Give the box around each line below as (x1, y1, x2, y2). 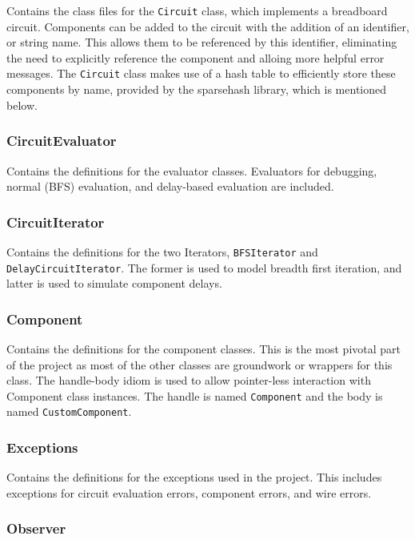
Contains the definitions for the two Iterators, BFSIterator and (6, 243, 318, 260)
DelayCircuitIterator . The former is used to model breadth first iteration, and (6, 259, 402, 276)
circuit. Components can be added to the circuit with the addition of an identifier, (6, 18, 409, 34)
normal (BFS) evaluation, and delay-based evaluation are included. (6, 178, 334, 195)
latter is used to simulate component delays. (6, 275, 222, 292)
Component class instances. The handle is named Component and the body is (6, 387, 383, 404)
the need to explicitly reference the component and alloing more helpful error (6, 49, 385, 66)
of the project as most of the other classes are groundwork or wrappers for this (6, 356, 393, 373)
